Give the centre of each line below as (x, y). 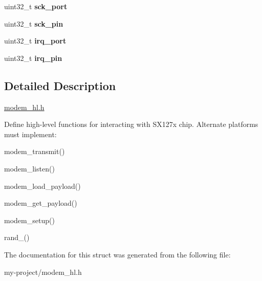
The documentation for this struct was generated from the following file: (117, 254)
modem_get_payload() (41, 203)
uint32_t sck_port (36, 6)
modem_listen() (29, 168)
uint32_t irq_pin (33, 58)
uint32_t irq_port (35, 41)
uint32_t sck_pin (34, 23)
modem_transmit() (35, 151)
